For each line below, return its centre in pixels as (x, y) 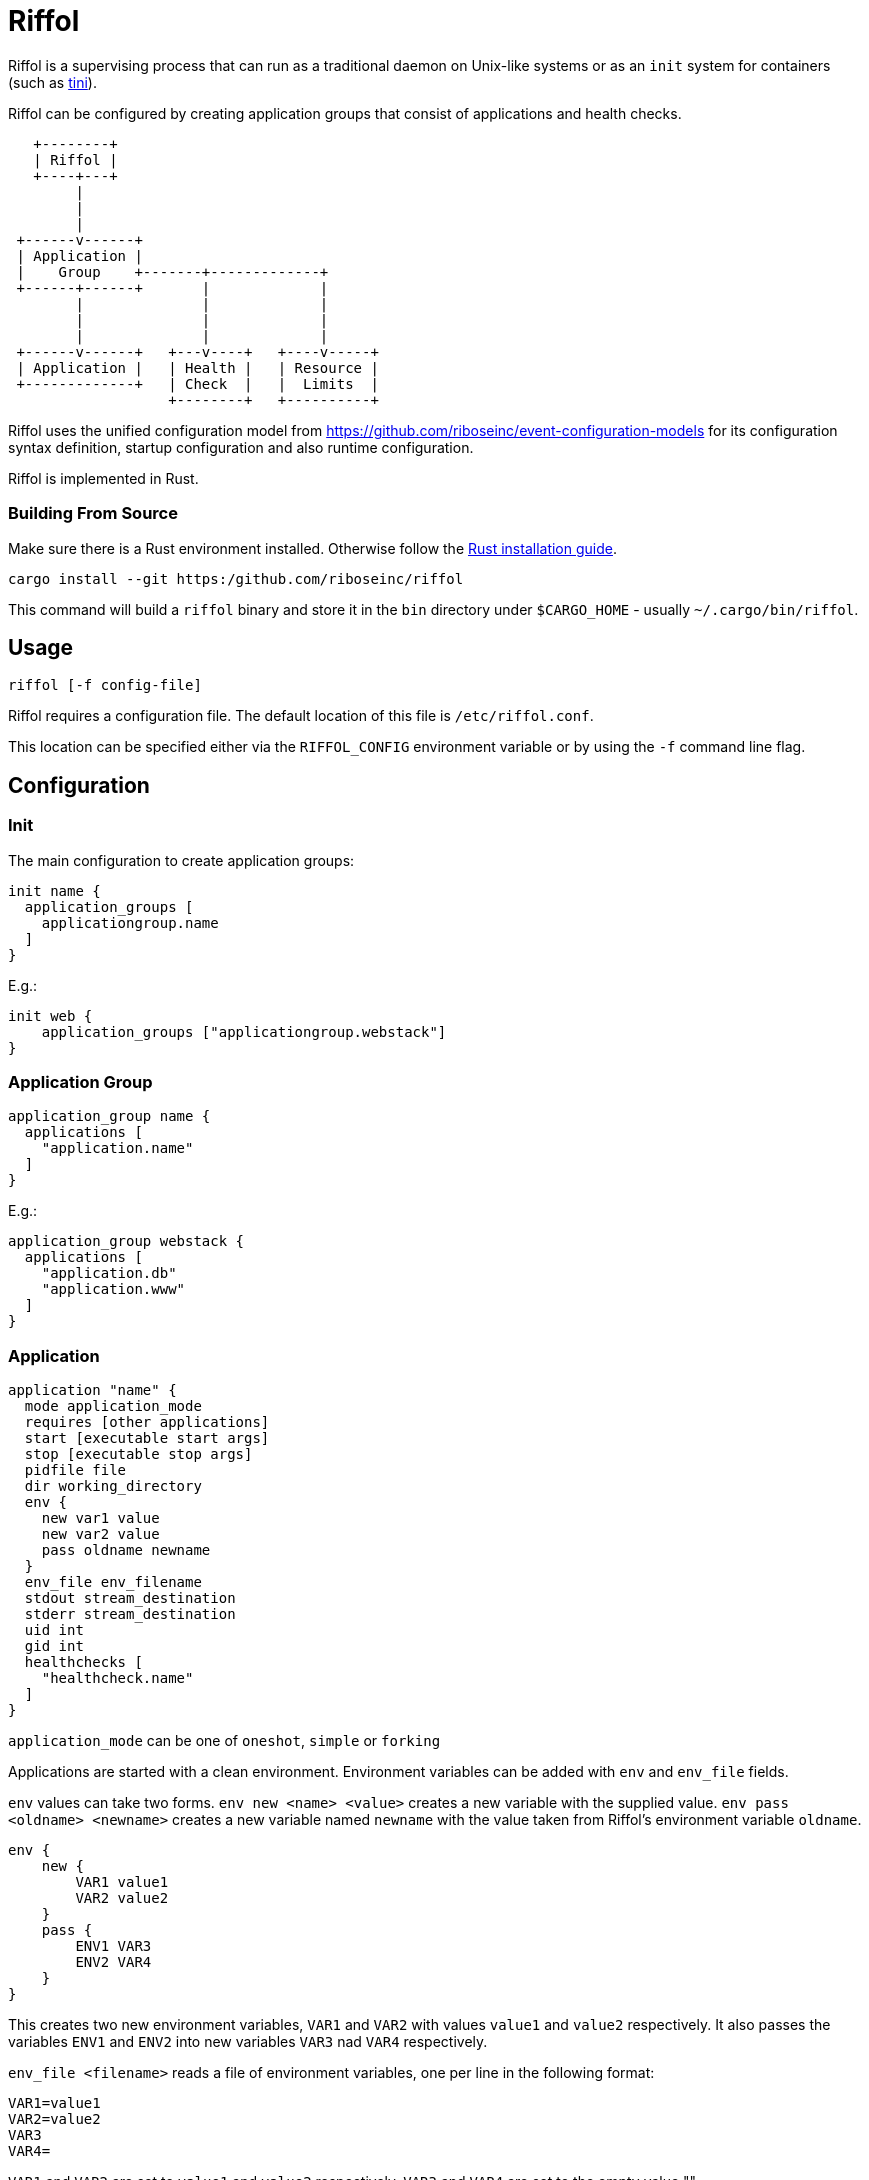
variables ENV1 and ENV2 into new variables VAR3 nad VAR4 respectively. (248, 2042)
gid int (54, 1646)
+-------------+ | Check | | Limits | (197, 383)
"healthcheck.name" (117, 1678)
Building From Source (93, 513)
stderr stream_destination (130, 1614)
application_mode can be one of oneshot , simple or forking (224, 1741)
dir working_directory (113, 1486)
